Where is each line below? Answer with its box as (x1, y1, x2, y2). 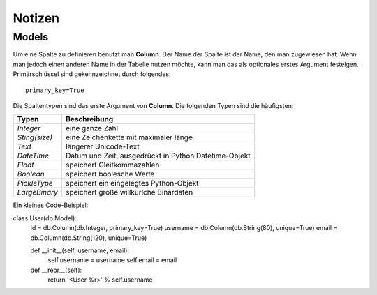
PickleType (17, 179, 53, 188)
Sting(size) (17, 133, 53, 142)
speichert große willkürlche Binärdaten (65, 188, 193, 197)
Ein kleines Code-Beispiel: (13, 201, 89, 209)
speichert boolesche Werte (65, 169, 155, 179)
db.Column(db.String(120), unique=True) (30, 234, 147, 242)
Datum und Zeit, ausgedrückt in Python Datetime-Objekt (65, 151, 251, 160)
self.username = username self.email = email (47, 256, 177, 264)
